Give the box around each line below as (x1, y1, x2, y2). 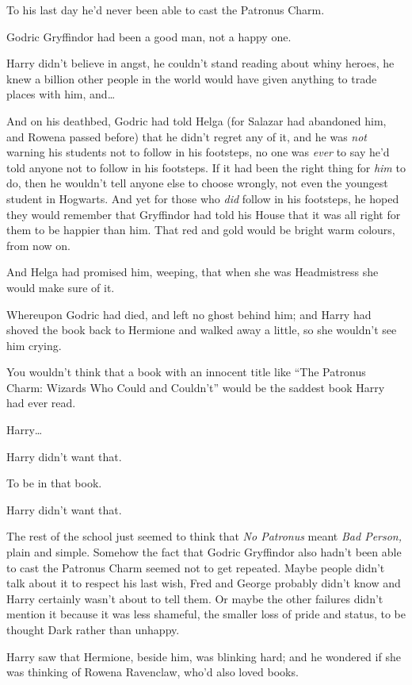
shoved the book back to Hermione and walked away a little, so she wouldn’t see (6, 321, 397, 338)
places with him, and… (6, 86, 116, 102)
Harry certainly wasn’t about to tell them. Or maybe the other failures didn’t (6, 590, 383, 606)
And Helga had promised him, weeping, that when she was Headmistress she (6, 264, 379, 280)
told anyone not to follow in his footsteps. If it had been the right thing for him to (6, 159, 406, 175)
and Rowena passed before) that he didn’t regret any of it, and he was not (6, 128, 367, 144)
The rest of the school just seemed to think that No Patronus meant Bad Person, (6, 528, 402, 545)
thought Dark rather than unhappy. (6, 622, 180, 637)
